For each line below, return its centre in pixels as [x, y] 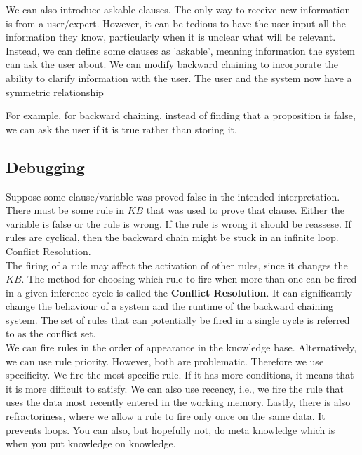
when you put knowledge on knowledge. [91, 443]
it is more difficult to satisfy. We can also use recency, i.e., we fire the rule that [175, 388]
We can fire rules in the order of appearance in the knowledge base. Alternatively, [181, 347]
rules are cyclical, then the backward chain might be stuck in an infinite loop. [172, 237]
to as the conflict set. [51, 333]
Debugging [45, 167]
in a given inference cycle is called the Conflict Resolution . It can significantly [179, 292]
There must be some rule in [65, 210]
